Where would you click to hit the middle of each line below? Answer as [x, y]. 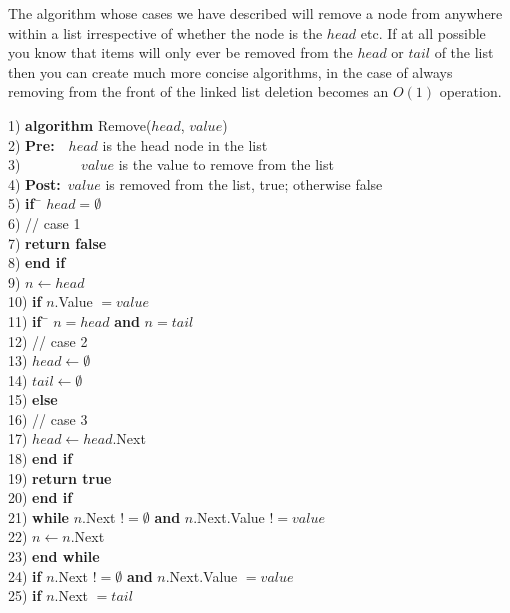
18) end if [40, 458]
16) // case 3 [48, 418]
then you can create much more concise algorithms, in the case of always [230, 71]
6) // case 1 [44, 222]
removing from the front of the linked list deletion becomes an [198, 91]
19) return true [60, 477]
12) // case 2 [48, 340]
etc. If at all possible [423, 32]
